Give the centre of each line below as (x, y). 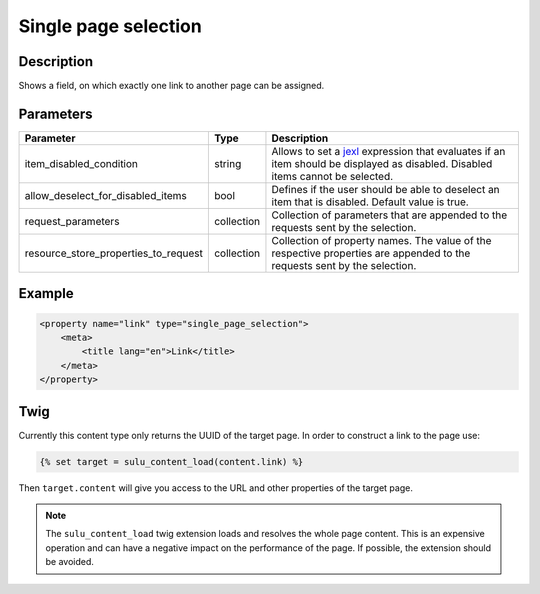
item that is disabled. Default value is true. (370, 202)
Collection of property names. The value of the (381, 240)
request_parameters (72, 221)
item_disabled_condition (81, 163)
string (227, 163)
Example (46, 293)
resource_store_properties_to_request (114, 253)
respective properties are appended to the (371, 253)
